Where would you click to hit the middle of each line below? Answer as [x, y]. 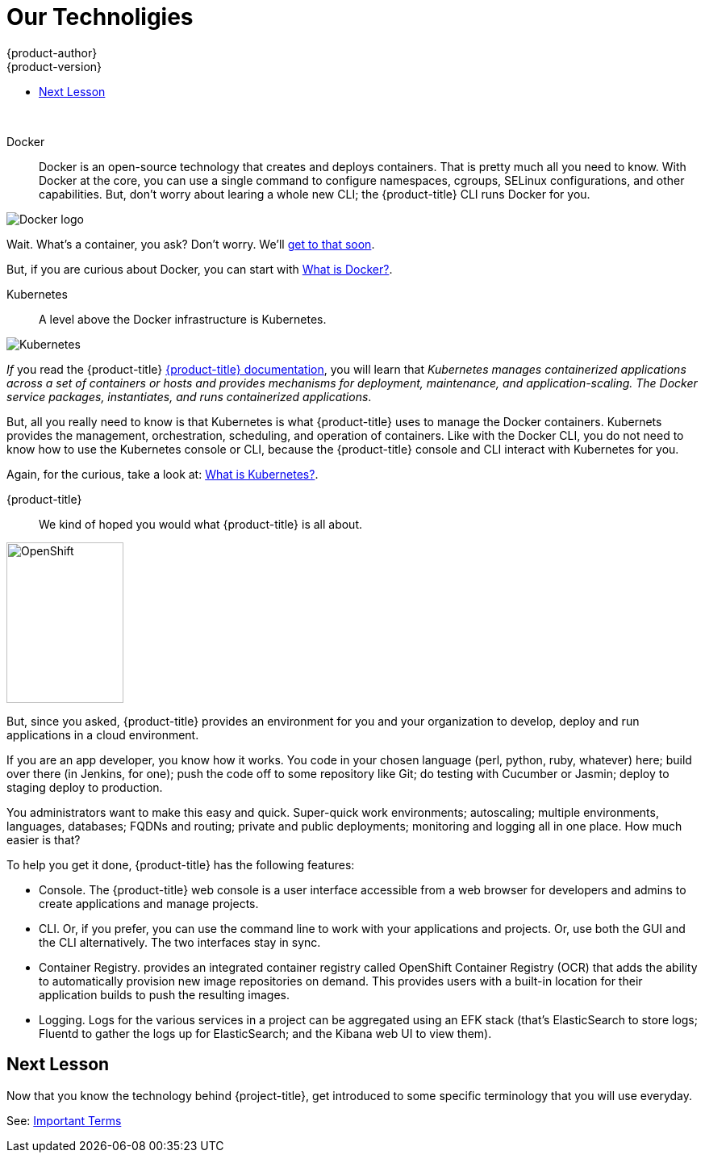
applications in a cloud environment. [103, 734]
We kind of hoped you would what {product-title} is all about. [201, 524]
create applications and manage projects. [149, 903]
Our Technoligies [100, 17]
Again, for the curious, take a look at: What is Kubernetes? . [163, 474]
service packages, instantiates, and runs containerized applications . [189, 396]
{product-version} [54, 66]
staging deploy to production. [85, 787]
